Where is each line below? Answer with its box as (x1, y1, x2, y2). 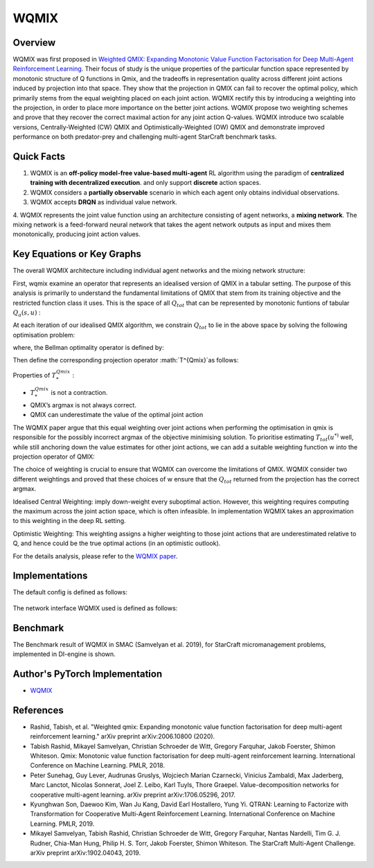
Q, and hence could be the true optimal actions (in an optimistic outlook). (12, 539, 221, 547)
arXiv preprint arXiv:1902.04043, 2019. (30, 849, 141, 857)
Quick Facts (12, 151, 66, 162)
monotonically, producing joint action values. (12, 230, 141, 238)
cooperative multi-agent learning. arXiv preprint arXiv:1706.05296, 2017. (30, 790, 235, 799)
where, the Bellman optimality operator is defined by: (12, 344, 164, 352)
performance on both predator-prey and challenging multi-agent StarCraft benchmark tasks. (12, 132, 277, 141)
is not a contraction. (51, 389, 108, 397)
